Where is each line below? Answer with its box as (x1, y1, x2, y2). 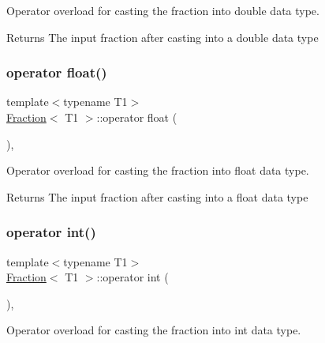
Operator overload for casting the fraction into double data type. (6, 2, 319, 18)
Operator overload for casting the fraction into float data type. (6, 162, 309, 179)
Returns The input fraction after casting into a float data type (6, 188, 308, 205)
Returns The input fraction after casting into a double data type (6, 28, 319, 45)
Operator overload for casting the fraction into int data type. (6, 322, 301, 338)
